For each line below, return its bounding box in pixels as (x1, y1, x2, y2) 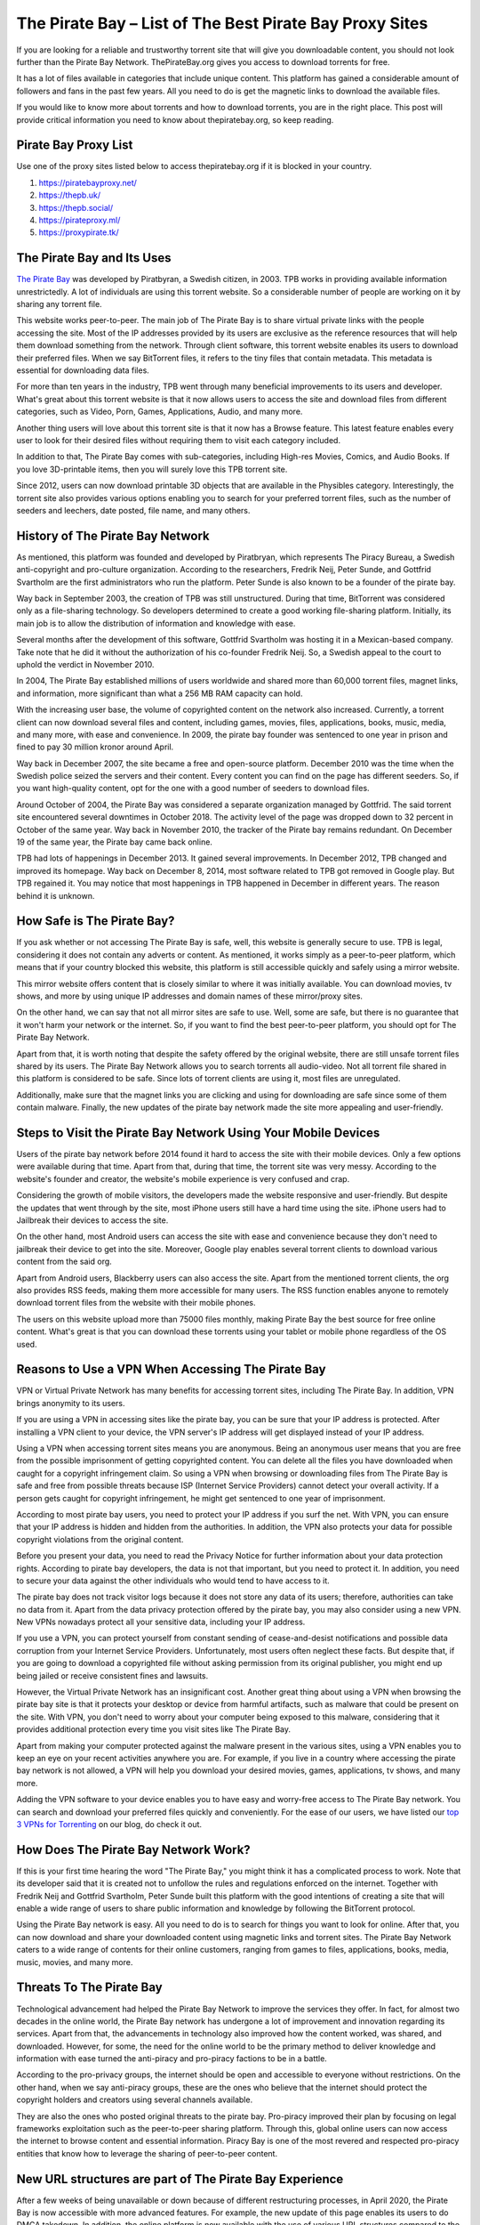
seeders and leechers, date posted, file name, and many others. (16, 505, 251, 515)
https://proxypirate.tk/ (38, 227, 119, 238)
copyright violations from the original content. (16, 1533, 184, 1544)
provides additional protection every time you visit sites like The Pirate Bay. (16, 1724, 291, 1735)
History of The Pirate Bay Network (16, 528, 210, 543)
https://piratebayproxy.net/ (38, 177, 138, 188)
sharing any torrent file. (16, 299, 102, 310)
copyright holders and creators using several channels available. (16, 2094, 253, 2105)
